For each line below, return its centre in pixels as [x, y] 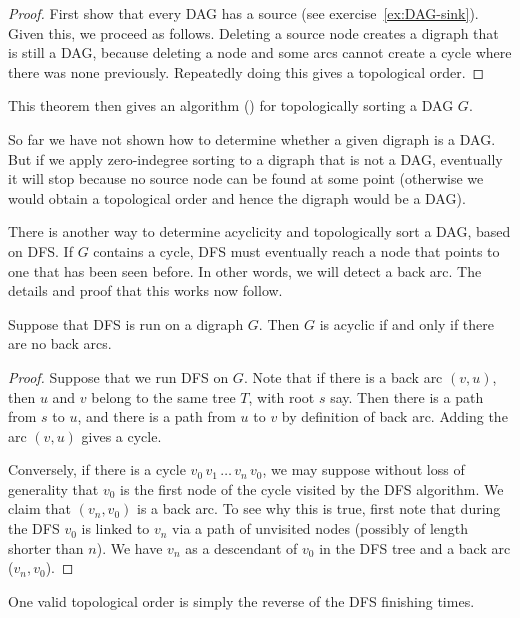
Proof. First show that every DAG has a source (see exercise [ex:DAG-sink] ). [243, 13]
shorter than [46, 547]
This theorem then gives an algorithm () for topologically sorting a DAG [231, 105]
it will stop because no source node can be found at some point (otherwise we [246, 178]
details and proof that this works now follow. [145, 290]
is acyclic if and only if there [406, 323]
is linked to [115, 528]
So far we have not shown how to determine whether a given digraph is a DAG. [252, 138]
